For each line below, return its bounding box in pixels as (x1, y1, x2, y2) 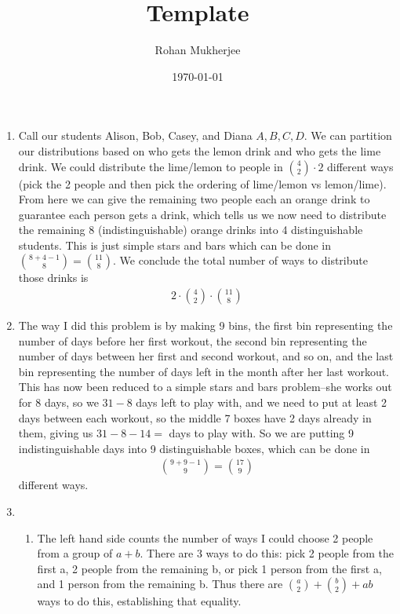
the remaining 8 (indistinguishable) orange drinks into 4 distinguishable (18, 221, 363, 238)
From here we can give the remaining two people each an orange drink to (18, 191, 370, 207)
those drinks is (18, 269, 89, 286)
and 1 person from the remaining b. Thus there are (37, 576, 283, 592)
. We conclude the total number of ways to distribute (113, 252, 368, 269)
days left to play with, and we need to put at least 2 (136, 394, 387, 411)
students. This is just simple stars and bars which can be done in (18, 236, 331, 253)
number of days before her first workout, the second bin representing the (18, 332, 367, 349)
